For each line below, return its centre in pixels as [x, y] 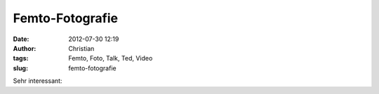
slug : [20, 68]
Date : [21, 39]
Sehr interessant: [38, 81]
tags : [21, 58]
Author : [25, 48]
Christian [81, 48]
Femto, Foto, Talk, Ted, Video [111, 58]
